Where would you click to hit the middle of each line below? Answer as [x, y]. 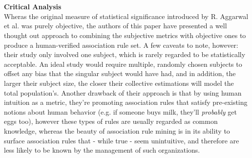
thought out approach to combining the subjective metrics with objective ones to [125, 35]
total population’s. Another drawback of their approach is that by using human [123, 92]
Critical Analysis [33, 7]
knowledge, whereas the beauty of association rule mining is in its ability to [117, 130]
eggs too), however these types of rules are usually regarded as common [111, 121]
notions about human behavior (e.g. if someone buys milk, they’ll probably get [120, 111]
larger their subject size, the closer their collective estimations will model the [119, 83]
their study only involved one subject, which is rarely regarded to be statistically [125, 54]
